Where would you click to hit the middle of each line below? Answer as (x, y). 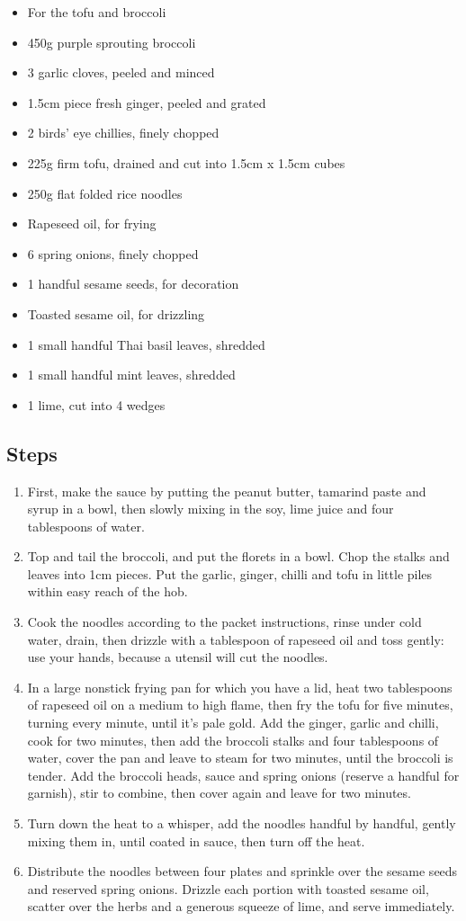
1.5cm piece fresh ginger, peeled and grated (147, 102)
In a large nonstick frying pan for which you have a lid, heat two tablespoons (240, 687)
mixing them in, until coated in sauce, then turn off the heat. (196, 841)
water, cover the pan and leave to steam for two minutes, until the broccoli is (240, 758)
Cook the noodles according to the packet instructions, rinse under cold (224, 622)
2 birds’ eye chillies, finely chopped (123, 133)
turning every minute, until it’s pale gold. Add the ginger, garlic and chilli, (233, 723)
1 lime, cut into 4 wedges (96, 404)
